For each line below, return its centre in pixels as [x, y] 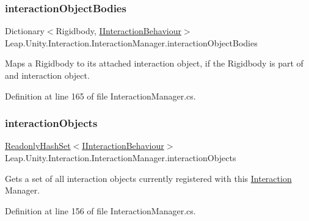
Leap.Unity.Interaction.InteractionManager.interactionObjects [121, 158]
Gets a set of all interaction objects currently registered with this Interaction [148, 178]
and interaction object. [47, 75]
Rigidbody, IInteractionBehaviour [118, 31]
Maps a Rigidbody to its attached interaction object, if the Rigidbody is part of [154, 63]
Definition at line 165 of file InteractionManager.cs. [100, 96]
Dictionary [25, 31]
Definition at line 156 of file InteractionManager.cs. [100, 210]
